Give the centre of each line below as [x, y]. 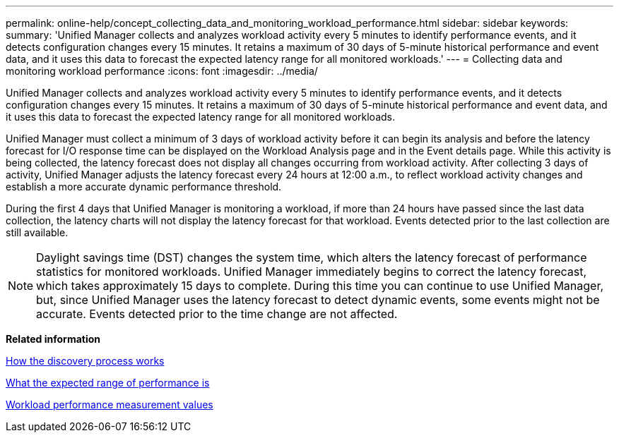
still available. [37, 232]
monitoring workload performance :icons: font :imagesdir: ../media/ [162, 71]
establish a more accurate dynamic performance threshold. [144, 187]
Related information [53, 339]
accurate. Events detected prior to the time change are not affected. [217, 314]
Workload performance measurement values [110, 404]
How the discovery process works [85, 361]
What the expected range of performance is [108, 383]
